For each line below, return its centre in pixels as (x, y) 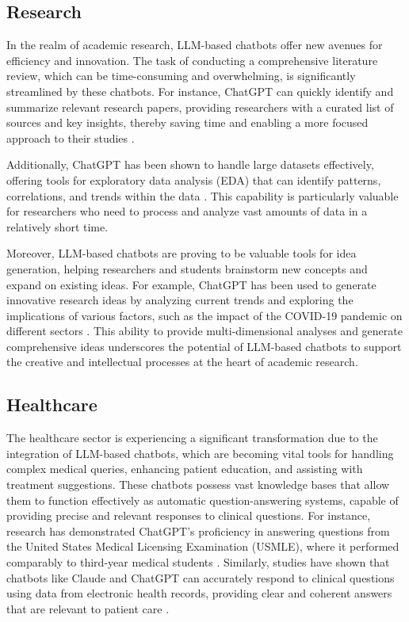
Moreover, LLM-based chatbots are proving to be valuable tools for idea (182, 253)
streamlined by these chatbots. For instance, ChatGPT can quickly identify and (200, 91)
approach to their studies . (71, 137)
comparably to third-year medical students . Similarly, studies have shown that (198, 562)
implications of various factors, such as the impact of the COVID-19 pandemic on (204, 315)
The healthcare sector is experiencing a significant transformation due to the (192, 438)
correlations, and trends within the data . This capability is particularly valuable (203, 195)
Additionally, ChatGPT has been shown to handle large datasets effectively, (190, 164)
